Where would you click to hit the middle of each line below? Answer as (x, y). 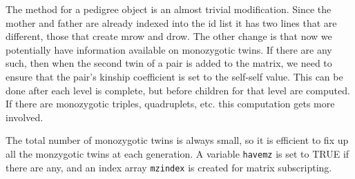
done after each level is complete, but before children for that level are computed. (178, 90)
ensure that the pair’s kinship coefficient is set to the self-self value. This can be (174, 76)
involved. (25, 117)
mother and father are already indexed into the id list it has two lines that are (171, 22)
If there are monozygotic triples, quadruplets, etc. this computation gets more (170, 104)
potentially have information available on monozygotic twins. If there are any (169, 49)
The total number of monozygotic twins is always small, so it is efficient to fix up (177, 140)
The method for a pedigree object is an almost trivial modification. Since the (169, 9)
